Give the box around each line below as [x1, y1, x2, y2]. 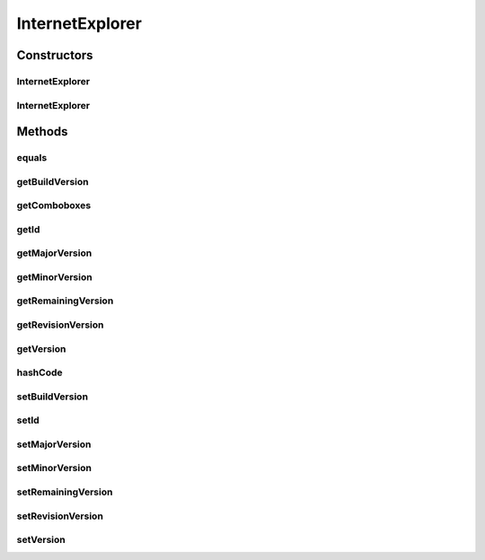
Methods [16, 124, 68, 139]
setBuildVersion [16, 390, 89, 403]
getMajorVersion [16, 247, 93, 259]
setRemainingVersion [16, 486, 113, 498]
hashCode [16, 366, 63, 379]
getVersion [16, 342, 66, 354]
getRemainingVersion [16, 294, 114, 307]
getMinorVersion [16, 270, 93, 283]
